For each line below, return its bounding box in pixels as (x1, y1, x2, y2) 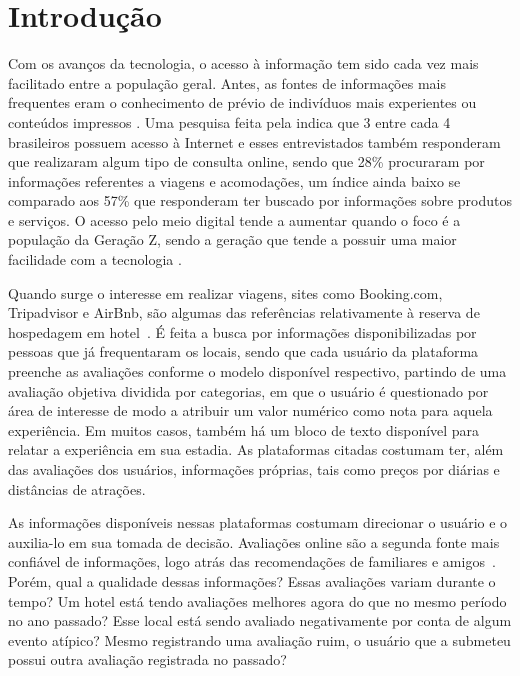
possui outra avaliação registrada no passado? (8, 649, 287, 670)
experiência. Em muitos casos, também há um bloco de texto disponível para (8, 419, 480, 440)
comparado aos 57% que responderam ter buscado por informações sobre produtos (8, 190, 512, 211)
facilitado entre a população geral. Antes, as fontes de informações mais (8, 72, 446, 93)
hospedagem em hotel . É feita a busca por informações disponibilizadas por (8, 321, 477, 342)
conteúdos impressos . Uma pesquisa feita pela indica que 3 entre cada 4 (8, 111, 451, 132)
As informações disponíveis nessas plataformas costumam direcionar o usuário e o (8, 512, 508, 533)
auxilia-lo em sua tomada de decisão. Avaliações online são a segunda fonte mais (8, 531, 500, 552)
